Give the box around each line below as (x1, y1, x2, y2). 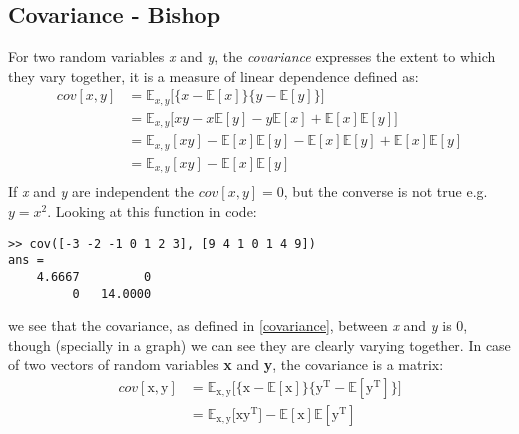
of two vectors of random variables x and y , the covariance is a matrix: (8, 354, 444, 375)
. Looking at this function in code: (47, 200, 257, 221)
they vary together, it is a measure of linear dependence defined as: (8, 65, 419, 86)
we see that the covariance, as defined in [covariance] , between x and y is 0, (8, 315, 468, 336)
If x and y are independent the (8, 181, 195, 202)
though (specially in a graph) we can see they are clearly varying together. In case (8, 334, 511, 355)
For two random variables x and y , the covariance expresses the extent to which (8, 46, 496, 67)
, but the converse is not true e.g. (283, 181, 488, 202)
